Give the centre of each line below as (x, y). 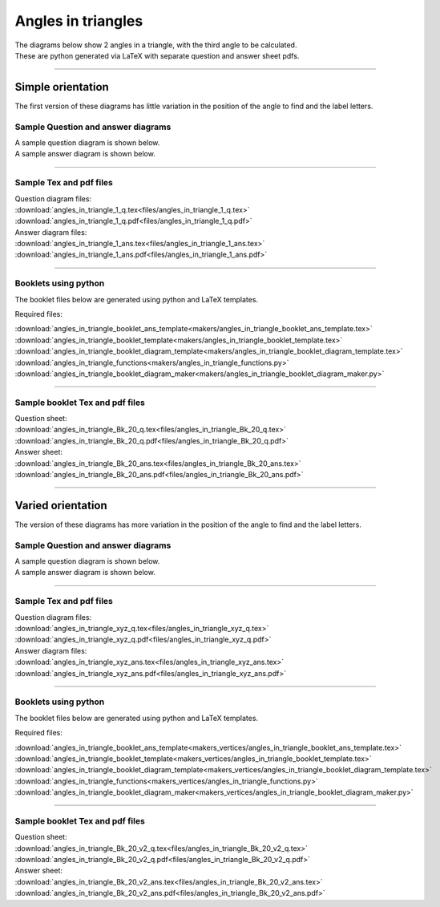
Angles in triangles (79, 21)
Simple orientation (62, 87)
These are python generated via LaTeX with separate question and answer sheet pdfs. (157, 55)
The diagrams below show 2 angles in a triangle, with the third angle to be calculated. (156, 45)
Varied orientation (61, 505)
